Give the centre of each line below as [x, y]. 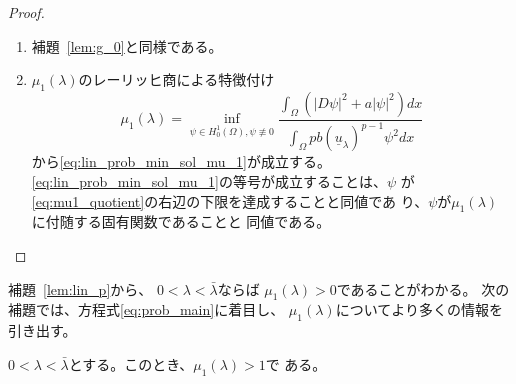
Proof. [26, 12]
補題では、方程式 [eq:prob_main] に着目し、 [146, 309]
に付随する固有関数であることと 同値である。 [181, 221]
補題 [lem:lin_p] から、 [80, 288]
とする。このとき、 [131, 363]
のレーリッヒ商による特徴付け [176, 79]
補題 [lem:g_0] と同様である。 [127, 45]
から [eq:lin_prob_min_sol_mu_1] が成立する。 [181, 161]
